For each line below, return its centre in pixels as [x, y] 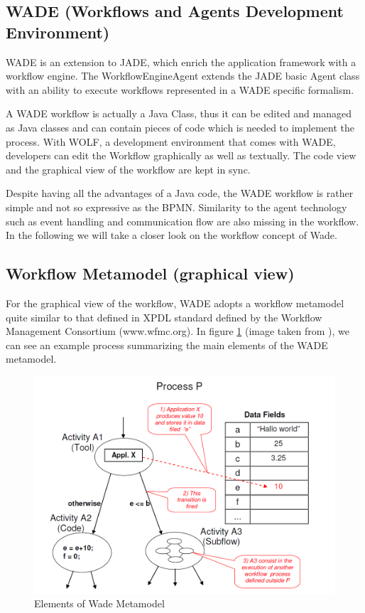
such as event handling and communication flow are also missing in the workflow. [182, 221]
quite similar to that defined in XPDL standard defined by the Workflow [164, 317]
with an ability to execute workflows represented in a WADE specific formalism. [180, 89]
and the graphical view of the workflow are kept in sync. [128, 169]
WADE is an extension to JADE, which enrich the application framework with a [181, 62]
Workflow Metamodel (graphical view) [150, 273]
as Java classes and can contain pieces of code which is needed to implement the [180, 127]
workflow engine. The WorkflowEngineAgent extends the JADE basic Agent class [183, 76]
